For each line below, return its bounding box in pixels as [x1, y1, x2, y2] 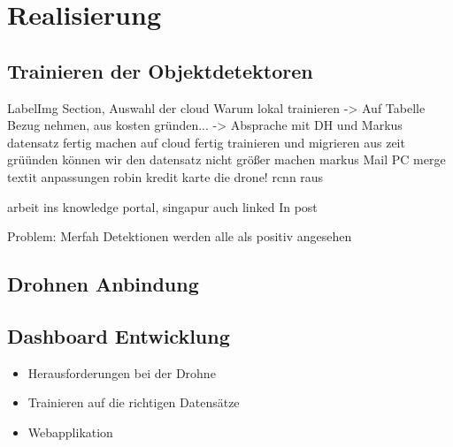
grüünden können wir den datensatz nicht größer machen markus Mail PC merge [7, 150, 446, 169]
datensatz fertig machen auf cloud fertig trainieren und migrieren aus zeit [7, 133, 405, 151]
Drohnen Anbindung [7, 270, 199, 298]
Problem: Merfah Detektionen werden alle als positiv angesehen [7, 227, 352, 246]
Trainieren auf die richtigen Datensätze [27, 393, 240, 412]
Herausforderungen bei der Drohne [27, 363, 216, 382]
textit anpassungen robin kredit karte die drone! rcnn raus [7, 167, 324, 186]
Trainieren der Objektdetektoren [7, 57, 313, 84]
